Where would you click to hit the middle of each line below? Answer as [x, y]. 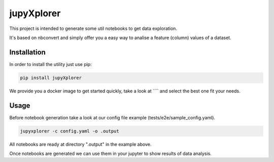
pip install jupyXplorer [51, 78]
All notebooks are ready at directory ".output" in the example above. [80, 144]
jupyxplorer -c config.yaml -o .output [70, 131]
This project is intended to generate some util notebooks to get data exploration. [93, 28]
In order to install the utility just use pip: [50, 64]
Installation [27, 52]
